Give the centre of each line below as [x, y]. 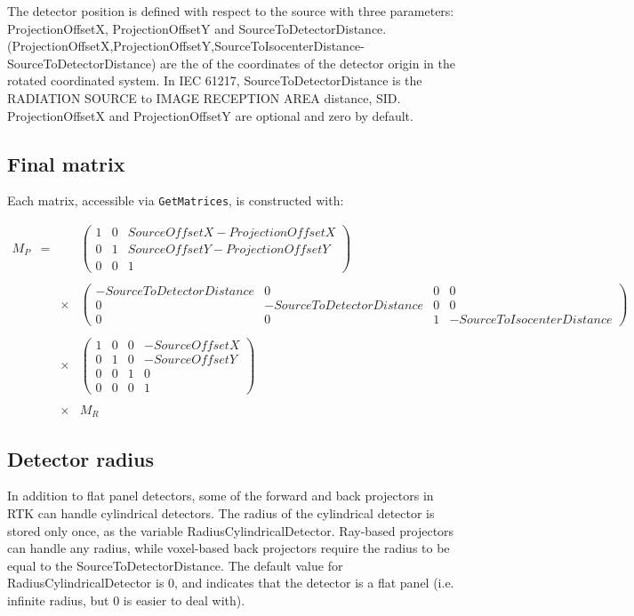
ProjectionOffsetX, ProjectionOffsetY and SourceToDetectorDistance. [197, 28]
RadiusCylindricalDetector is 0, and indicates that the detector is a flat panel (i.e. [231, 583]
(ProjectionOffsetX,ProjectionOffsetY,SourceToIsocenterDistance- [186, 46]
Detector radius [80, 458]
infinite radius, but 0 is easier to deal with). [126, 600]
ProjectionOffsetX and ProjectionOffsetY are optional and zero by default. [210, 115]
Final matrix [66, 163]
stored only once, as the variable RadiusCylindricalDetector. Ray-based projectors [231, 530]
